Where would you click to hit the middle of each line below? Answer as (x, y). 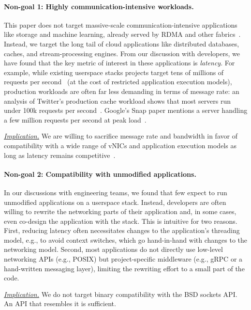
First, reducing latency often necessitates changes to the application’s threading (122, 230)
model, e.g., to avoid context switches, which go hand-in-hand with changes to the (126, 240)
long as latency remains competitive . (60, 155)
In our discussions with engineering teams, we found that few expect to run (116, 192)
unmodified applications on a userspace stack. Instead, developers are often (115, 202)
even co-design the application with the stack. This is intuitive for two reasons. (121, 221)
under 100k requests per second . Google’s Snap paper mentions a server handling (126, 110)
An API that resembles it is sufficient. (60, 303)
